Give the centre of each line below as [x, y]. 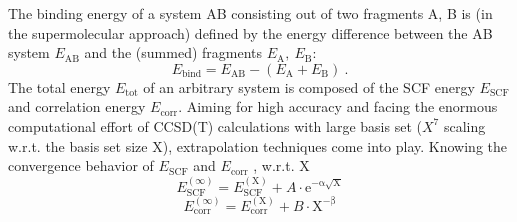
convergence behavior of [81, 165]
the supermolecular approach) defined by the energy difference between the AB [250, 32]
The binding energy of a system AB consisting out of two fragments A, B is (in [250, 13]
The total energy [59, 86]
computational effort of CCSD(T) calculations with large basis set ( [215, 125]
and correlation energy [77, 106]
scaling [464, 125]
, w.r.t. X [281, 165]
